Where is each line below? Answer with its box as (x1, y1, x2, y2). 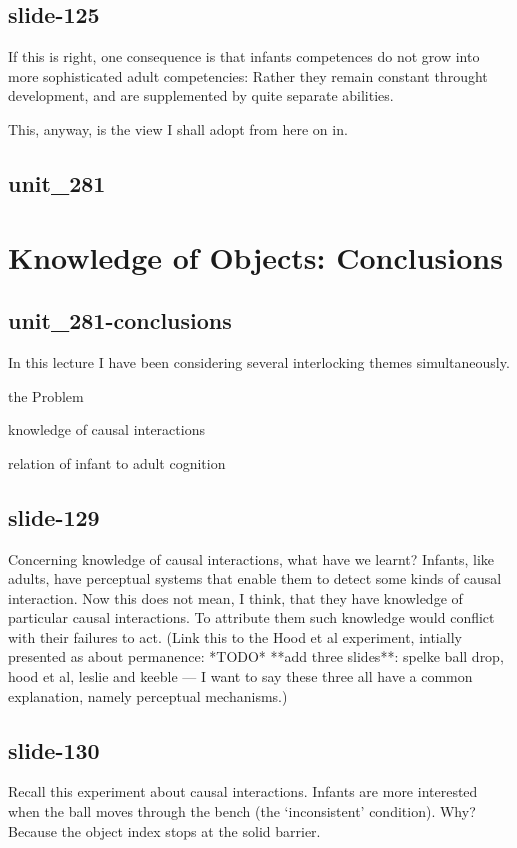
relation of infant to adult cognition (8, 452, 226, 473)
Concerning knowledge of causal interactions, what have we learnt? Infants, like (8, 548, 495, 569)
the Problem (8, 385, 84, 406)
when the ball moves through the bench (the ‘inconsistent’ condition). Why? (8, 801, 476, 822)
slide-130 (8, 734, 100, 765)
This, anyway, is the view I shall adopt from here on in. (8, 118, 348, 139)
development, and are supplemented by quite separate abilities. (8, 85, 394, 106)
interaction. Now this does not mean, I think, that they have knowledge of (8, 587, 463, 608)
